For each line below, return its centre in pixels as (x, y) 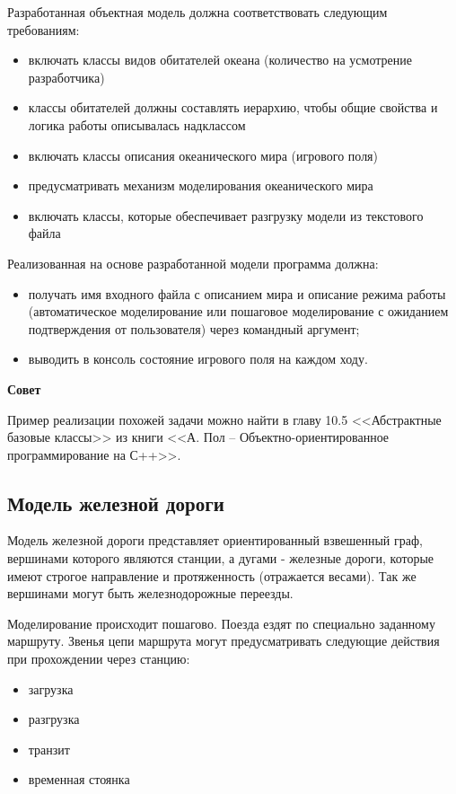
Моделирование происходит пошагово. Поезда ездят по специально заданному (221, 623)
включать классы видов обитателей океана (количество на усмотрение (220, 60)
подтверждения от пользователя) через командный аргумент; (194, 328)
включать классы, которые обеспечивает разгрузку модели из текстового (226, 215)
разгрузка (54, 719)
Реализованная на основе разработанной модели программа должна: (193, 263)
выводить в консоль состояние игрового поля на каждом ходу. (198, 359)
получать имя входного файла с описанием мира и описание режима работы (237, 293)
